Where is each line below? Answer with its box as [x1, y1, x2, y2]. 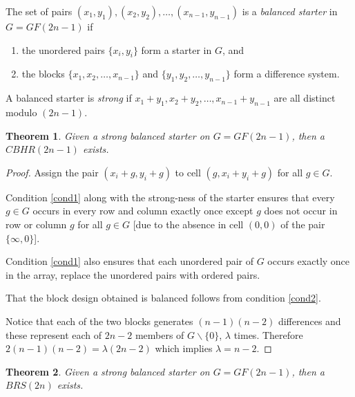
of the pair [280, 216, 325, 231]
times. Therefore [233, 327, 303, 342]
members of [135, 327, 184, 342]
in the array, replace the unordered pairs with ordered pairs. [6, 267, 260, 281]
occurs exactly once [267, 254, 350, 268]
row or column [6, 216, 67, 231]
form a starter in [141, 42, 212, 57]
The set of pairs [6, 4, 73, 18]
